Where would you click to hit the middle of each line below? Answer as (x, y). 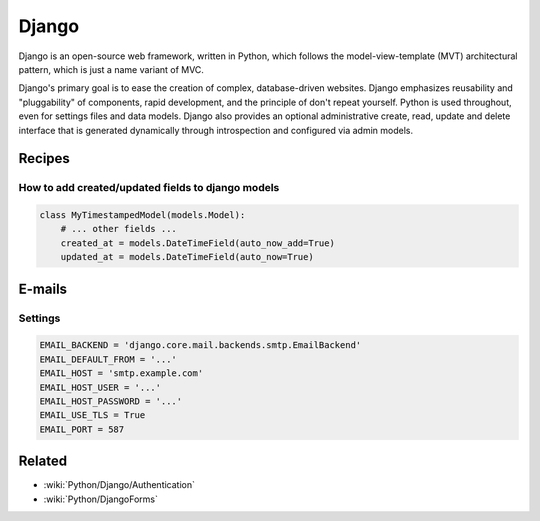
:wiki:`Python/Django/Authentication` (119, 485)
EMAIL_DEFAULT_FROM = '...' (108, 359)
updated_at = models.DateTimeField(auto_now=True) (187, 257)
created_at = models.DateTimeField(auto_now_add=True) (197, 243)
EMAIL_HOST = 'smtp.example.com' (121, 373)
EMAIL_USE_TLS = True (92, 415)
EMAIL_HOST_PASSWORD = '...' (111, 401)
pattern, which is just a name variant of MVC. (111, 69)
